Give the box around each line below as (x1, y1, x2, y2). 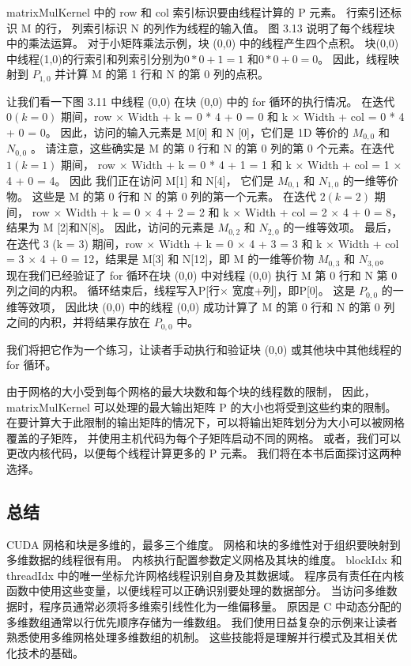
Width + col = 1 (307, 156, 390, 172)
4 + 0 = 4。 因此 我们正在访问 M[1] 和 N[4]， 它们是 (6, 171, 274, 188)
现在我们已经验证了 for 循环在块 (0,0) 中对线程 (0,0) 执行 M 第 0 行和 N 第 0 (6, 266, 398, 283)
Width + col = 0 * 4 (304, 108, 405, 125)
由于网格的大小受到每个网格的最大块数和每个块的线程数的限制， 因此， (6, 382, 375, 399)
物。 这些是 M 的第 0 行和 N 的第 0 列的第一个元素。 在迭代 (6, 187, 316, 204)
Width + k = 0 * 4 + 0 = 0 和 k (127, 108, 288, 125)
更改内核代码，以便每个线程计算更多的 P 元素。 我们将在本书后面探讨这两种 (6, 445, 402, 461)
